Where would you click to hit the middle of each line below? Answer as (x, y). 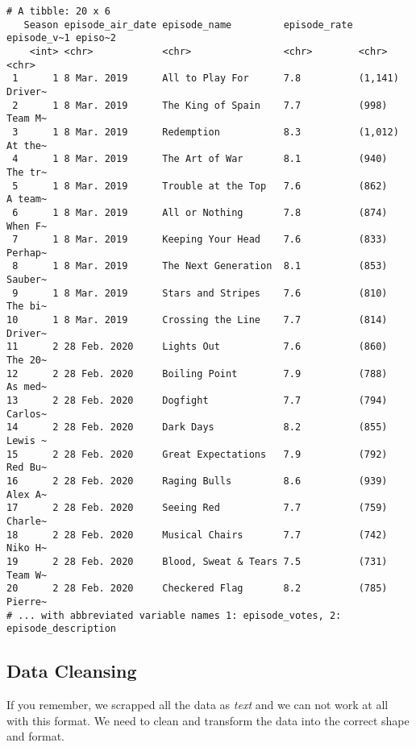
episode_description (62, 629)
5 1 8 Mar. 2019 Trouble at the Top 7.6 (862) (200, 186)
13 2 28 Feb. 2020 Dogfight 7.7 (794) (197, 401)
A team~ (27, 199)
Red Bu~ (27, 468)
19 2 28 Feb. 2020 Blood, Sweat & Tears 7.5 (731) (197, 561)
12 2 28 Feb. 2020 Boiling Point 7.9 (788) (197, 373)
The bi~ (27, 307)
